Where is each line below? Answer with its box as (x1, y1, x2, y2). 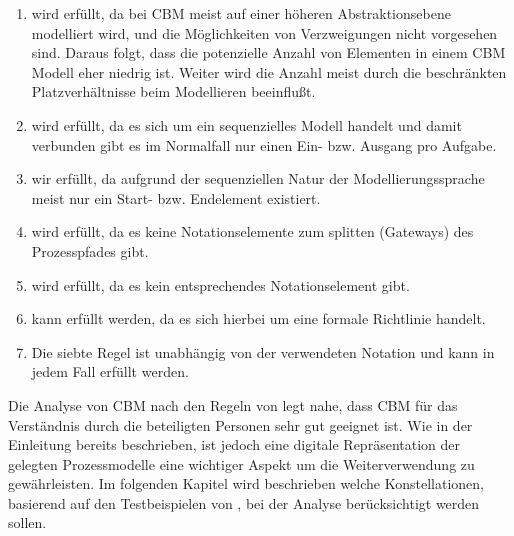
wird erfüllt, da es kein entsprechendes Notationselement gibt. (31, 274, 410, 295)
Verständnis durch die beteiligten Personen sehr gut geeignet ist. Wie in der (8, 414, 473, 435)
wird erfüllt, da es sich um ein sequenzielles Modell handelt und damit (31, 114, 462, 135)
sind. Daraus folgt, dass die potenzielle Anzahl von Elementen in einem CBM (31, 42, 506, 63)
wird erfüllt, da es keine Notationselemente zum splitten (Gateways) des (31, 221, 474, 242)
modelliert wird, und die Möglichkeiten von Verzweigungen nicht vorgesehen (31, 22, 498, 43)
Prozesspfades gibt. (31, 240, 149, 261)
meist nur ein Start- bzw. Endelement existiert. (31, 187, 321, 208)
